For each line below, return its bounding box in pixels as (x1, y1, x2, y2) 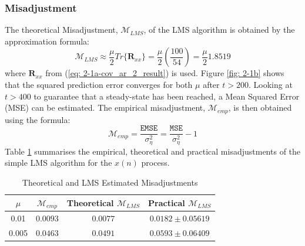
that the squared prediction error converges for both (5, 78, 193, 90)
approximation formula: (5, 35, 90, 47)
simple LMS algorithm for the (5, 156, 112, 169)
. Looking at (248, 78, 293, 90)
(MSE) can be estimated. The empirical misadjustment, (5, 101, 206, 114)
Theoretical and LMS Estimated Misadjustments (22, 176, 198, 188)
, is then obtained (228, 101, 292, 114)
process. (141, 156, 170, 169)
